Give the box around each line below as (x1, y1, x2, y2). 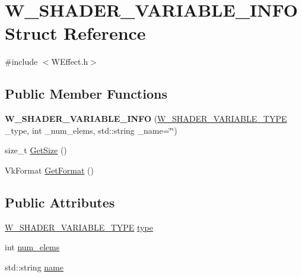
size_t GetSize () (5, 144, 67, 156)
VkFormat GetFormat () (5, 163, 94, 176)
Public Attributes (5, 193, 115, 211)
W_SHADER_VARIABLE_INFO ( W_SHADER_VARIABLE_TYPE (5, 112, 287, 125)
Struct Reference (5, 21, 146, 45)
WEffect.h (51, 55, 88, 68)
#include (5, 55, 38, 68)
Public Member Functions (5, 84, 167, 103)
